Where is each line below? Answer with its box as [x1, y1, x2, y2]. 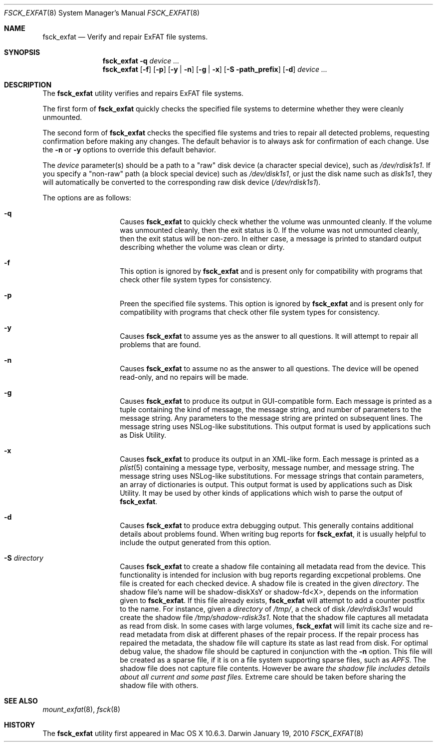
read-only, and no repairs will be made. [120, 373, 248, 381]
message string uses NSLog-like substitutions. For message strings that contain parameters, [120, 472, 424, 480]
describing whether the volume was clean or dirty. [120, 243, 285, 251]
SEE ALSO [4, 697, 38, 705]
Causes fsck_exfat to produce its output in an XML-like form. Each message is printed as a [120, 455, 419, 463]
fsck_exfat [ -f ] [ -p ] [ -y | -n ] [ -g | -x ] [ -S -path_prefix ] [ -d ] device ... [102, 65, 328, 73]
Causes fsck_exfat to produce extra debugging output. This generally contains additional [120, 521, 414, 530]
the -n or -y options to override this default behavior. [42, 145, 216, 154]
